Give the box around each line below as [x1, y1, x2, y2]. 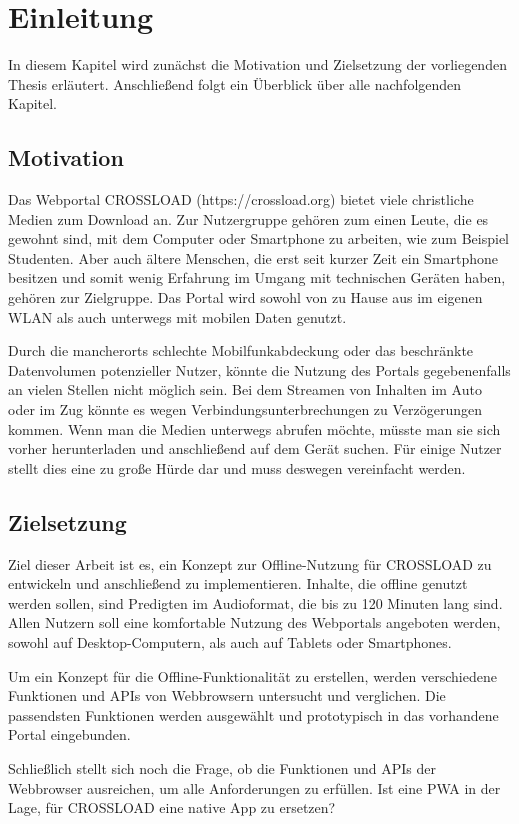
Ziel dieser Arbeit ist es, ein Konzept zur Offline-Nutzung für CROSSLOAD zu [8, 553, 492, 574]
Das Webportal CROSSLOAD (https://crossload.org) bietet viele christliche [8, 189, 474, 210]
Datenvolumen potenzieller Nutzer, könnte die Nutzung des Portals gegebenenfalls [8, 359, 511, 380]
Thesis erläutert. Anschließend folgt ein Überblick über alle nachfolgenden [8, 73, 462, 94]
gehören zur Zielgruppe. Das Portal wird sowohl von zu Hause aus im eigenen [8, 287, 483, 308]
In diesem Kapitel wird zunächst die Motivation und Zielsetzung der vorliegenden [8, 54, 507, 75]
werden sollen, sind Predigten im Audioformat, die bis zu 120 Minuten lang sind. [8, 592, 503, 613]
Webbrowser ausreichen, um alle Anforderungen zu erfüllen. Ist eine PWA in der [8, 777, 501, 798]
